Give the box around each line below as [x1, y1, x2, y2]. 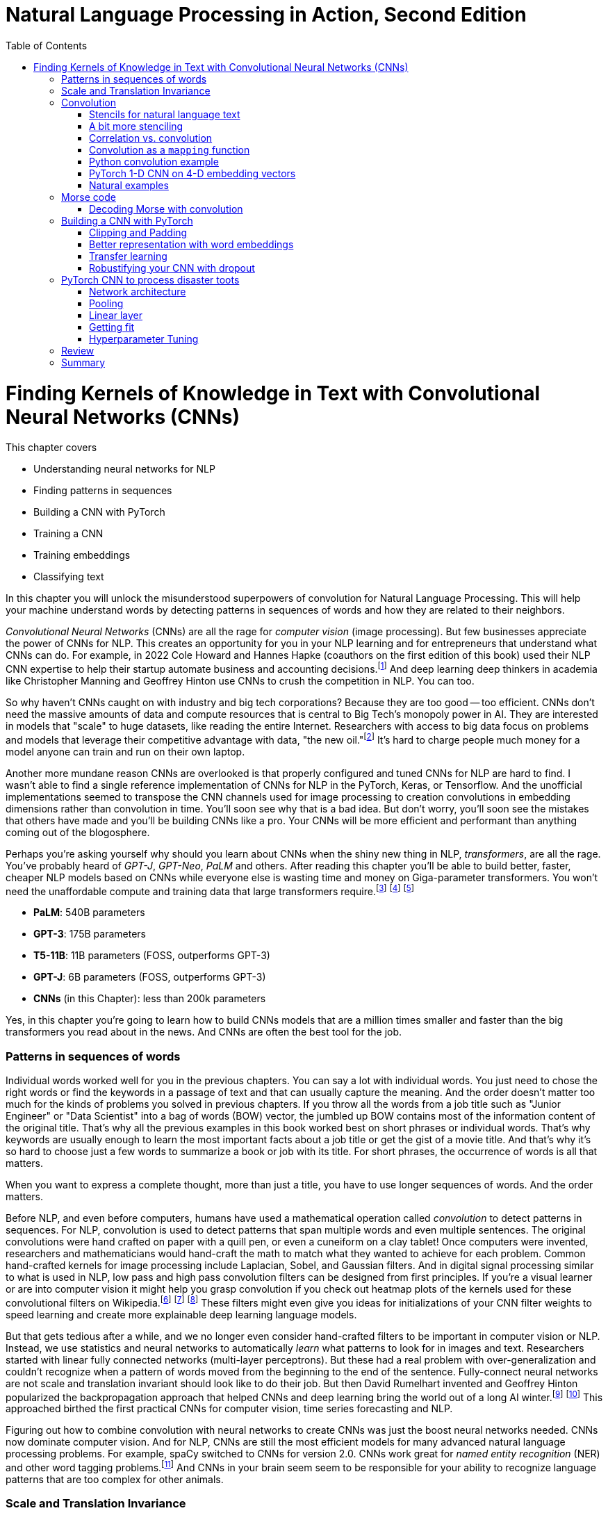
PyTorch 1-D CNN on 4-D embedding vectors [89, 167, 296, 179]
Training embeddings [33, 549, 131, 562]
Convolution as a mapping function [89, 143, 250, 156]
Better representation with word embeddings [89, 238, 294, 250]
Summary [61, 356, 106, 368]
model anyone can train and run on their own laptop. [6, 745, 245, 758]
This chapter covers [6, 441, 97, 454]
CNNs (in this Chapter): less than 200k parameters [33, 992, 266, 1005]
